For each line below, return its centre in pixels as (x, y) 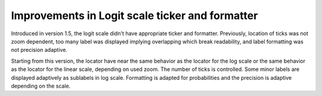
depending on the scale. (41, 86)
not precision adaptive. (39, 50)
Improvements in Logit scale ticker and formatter (134, 16)
